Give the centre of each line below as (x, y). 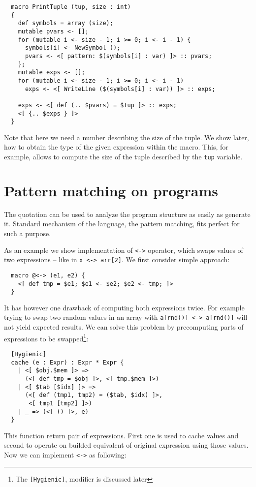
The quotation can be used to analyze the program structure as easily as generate (127, 214)
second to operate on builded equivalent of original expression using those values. (126, 445)
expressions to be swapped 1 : (46, 337)
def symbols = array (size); (65, 23)
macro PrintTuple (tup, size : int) (71, 7)
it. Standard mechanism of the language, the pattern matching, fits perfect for (122, 224)
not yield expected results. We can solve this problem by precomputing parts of (124, 327)
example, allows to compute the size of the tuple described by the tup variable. (123, 157)
